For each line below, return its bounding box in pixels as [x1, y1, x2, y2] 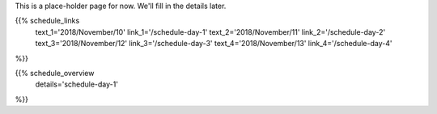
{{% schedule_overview [15, 68, 95, 78]
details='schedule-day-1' [35, 79, 119, 89]
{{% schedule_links [15, 16, 80, 26]
